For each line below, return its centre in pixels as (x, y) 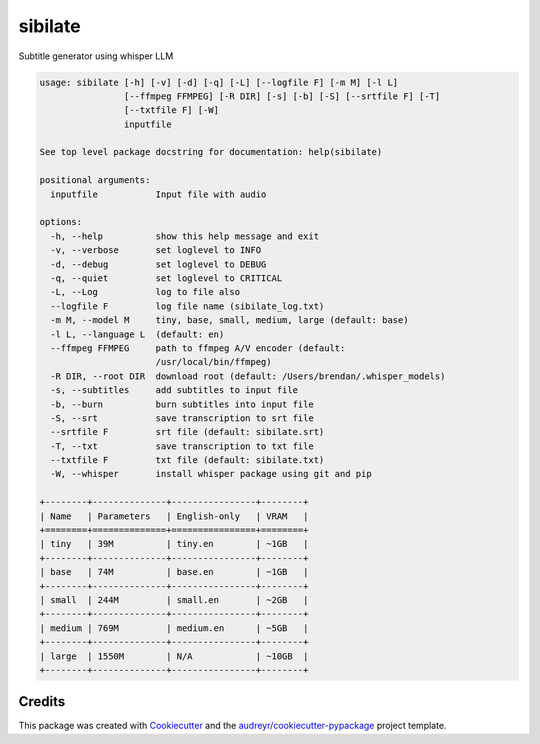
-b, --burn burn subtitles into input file (182, 404)
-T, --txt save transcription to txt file (182, 446)
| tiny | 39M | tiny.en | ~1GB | (174, 544)
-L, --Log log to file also (145, 292)
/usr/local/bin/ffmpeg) (213, 362)
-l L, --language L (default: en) (137, 334)
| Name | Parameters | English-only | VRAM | (174, 516)
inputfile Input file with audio (158, 194)
